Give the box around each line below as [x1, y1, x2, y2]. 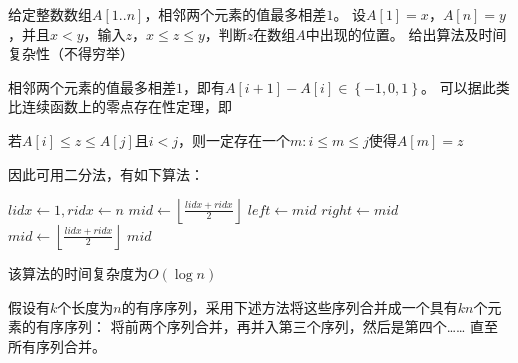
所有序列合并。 [8, 335, 106, 356]
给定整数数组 [8, 4, 92, 24]
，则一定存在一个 [178, 129, 291, 150]
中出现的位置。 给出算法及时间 [305, 23, 507, 44]
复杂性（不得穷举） [8, 43, 134, 64]
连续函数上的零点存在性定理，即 [21, 96, 232, 117]
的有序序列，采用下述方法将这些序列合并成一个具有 [121, 296, 458, 317]
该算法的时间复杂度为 [8, 263, 148, 284]
